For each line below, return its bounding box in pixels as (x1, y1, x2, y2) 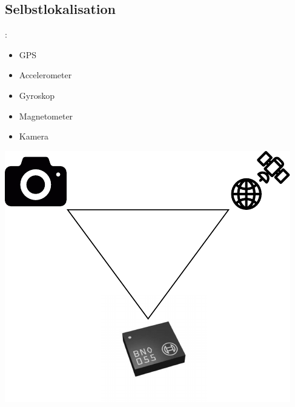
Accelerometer (19, 69, 72, 81)
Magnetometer (19, 109, 73, 122)
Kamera (19, 130, 49, 143)
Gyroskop (19, 89, 55, 101)
